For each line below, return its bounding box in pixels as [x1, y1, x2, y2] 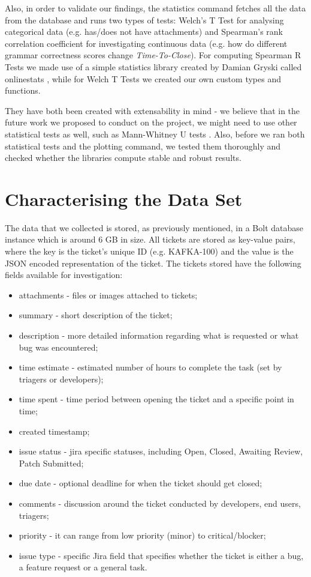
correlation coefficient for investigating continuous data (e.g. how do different [5, 37, 288, 49]
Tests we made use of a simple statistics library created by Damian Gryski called [5, 60, 302, 73]
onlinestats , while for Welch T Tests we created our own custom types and [5, 72, 281, 85]
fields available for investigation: [5, 268, 123, 281]
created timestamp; [19, 424, 90, 437]
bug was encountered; [19, 340, 98, 353]
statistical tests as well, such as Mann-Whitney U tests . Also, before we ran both [5, 127, 305, 140]
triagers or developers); [19, 372, 104, 385]
